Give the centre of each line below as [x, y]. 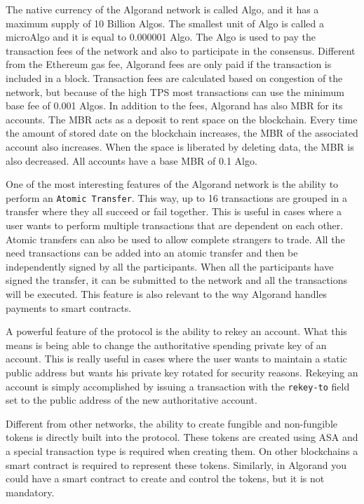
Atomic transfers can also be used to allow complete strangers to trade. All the [175, 239]
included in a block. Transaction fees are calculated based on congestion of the [174, 77]
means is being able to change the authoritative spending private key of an [166, 345]
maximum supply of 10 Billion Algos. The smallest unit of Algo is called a [165, 23]
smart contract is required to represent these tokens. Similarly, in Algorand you [176, 464]
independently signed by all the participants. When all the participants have [170, 266]
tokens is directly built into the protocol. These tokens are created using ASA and [182, 437]
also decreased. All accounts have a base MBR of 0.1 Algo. [132, 160]
